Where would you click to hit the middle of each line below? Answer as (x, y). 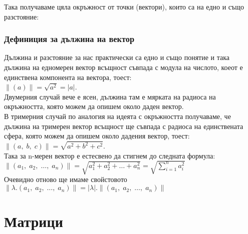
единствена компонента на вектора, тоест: (68, 77)
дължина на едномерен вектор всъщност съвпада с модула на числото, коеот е (123, 67)
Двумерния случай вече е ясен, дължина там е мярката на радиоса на (110, 96)
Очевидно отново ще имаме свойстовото (66, 179)
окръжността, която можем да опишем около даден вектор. (94, 106)
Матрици (34, 221)
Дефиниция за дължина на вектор (69, 39)
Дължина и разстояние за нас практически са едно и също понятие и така (117, 57)
